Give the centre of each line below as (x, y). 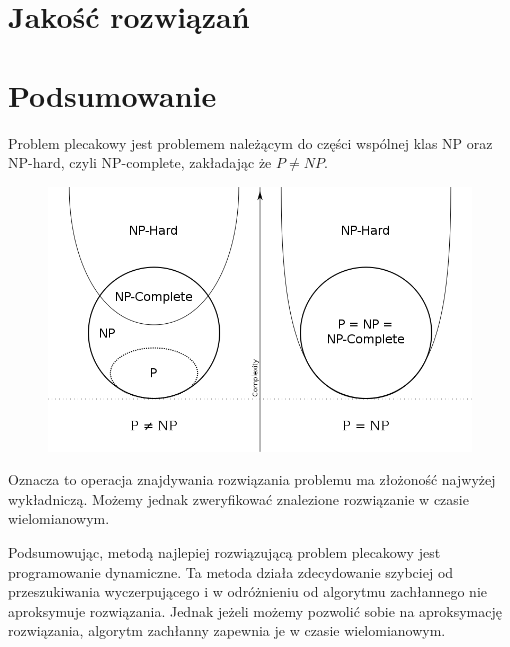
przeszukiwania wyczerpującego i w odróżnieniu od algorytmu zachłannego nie (247, 591)
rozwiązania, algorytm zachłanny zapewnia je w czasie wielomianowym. (227, 630)
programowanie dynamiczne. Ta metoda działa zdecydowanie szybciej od (231, 571)
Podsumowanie (112, 94)
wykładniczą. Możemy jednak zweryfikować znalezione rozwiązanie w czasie (238, 498)
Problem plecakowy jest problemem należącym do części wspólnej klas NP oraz (250, 142)
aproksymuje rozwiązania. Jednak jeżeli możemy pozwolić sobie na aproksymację (255, 610)
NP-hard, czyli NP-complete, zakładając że (140, 162)
